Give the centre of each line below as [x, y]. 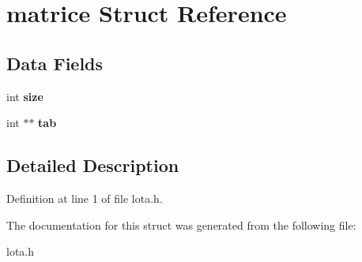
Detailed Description [93, 165]
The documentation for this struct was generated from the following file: [181, 225]
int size [25, 96]
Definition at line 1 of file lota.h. [85, 198]
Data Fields [55, 63]
